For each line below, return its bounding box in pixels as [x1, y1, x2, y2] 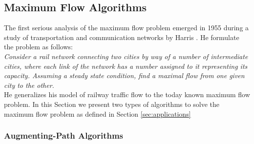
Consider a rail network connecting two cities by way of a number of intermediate [4, 51, 248, 61]
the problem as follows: [4, 41, 73, 52]
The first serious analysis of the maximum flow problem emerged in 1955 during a [4, 22, 249, 33]
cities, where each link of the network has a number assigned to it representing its [4, 61, 248, 71]
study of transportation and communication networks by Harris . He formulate [4, 32, 239, 42]
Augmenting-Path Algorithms [4, 129, 124, 142]
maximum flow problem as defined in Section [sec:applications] [4, 108, 191, 119]
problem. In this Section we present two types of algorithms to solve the [4, 99, 220, 109]
